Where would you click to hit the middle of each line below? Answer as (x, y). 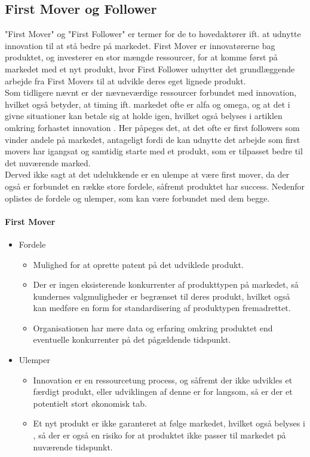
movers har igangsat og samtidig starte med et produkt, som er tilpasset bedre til (154, 151)
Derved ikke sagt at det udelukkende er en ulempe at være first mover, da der (147, 174)
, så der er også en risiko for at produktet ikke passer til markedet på (159, 435)
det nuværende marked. (48, 162)
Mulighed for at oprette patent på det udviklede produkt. (138, 264)
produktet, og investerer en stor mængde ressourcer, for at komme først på (141, 57)
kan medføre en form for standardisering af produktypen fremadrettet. (162, 308)
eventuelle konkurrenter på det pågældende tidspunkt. (132, 339)
